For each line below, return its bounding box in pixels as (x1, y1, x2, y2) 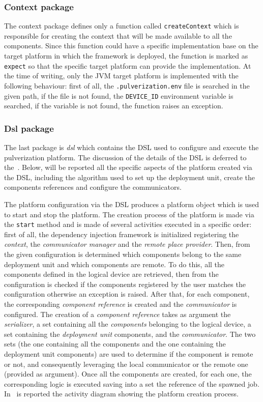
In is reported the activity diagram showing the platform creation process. (4, 388, 239, 399)
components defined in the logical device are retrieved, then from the (4, 269, 219, 279)
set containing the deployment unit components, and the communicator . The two (4, 328, 256, 339)
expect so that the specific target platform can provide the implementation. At (4, 60, 251, 71)
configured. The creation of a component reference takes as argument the (4, 308, 231, 319)
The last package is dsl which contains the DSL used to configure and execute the (4, 142, 259, 153)
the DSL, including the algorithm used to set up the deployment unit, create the (4, 171, 255, 182)
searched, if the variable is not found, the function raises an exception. (4, 100, 223, 111)
